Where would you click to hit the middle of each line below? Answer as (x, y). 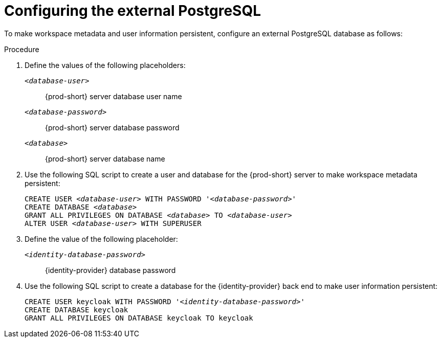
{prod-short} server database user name (114, 96)
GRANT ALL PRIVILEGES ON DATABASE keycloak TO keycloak (139, 318)
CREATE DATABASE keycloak (76, 310)
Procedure (22, 49)
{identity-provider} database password (111, 270)
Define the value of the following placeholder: (101, 239)
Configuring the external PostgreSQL (133, 11)
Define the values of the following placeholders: (105, 65)
